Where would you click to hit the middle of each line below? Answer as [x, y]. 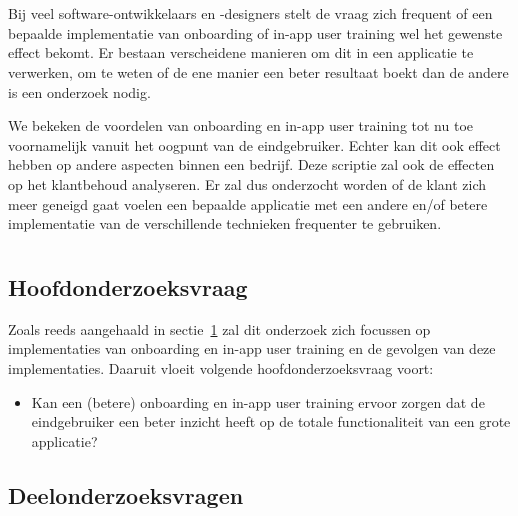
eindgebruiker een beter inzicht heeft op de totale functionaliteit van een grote [271, 421]
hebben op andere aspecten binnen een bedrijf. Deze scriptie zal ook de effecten [251, 164]
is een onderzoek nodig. [79, 91]
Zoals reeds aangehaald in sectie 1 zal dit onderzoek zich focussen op [219, 328]
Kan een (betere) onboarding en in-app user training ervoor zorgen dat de [258, 401]
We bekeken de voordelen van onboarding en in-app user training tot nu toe [240, 125]
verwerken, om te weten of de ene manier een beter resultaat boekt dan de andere [258, 71]
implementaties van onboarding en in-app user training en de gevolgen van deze [252, 348]
